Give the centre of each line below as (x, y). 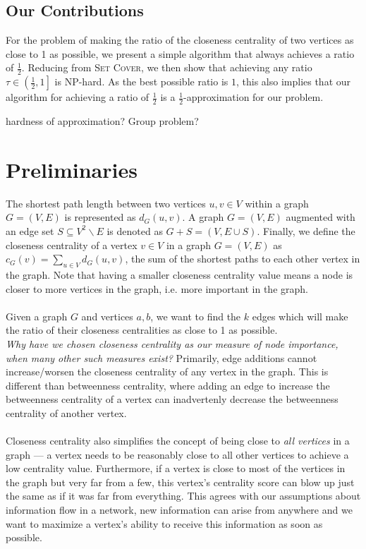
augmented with (321, 217)
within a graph (277, 203)
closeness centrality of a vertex (72, 245)
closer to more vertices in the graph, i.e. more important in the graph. (157, 288)
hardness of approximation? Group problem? (102, 121)
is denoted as (135, 230)
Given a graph (37, 316)
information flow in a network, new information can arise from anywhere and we (179, 510)
